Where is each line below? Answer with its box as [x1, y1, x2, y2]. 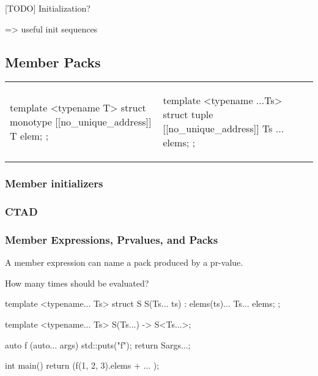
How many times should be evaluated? [5, 276, 149, 289]
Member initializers [5, 176, 103, 191]
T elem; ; [10, 128, 49, 143]
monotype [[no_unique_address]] [10, 114, 152, 129]
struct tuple [163, 107, 213, 122]
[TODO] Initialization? [5, 2, 91, 14]
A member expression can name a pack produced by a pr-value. [5, 256, 243, 269]
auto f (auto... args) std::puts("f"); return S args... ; [5, 338, 191, 351]
